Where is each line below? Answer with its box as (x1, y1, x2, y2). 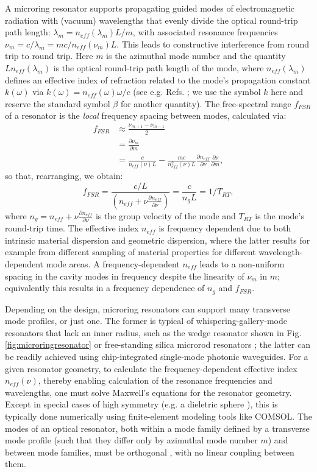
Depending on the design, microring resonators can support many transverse (5, 302, 291, 315)
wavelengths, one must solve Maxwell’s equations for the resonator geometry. (5, 386, 292, 398)
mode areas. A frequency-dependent (46, 257, 180, 270)
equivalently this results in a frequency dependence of (5, 281, 205, 294)
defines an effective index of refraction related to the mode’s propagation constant (5, 73, 311, 86)
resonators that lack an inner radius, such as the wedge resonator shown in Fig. (5, 326, 302, 339)
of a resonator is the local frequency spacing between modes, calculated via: (5, 109, 287, 122)
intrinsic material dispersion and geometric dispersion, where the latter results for (5, 233, 310, 246)
